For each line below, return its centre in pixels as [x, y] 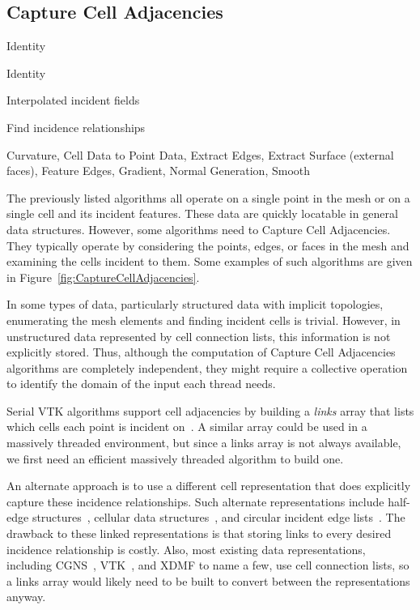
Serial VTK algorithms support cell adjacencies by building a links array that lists [210, 410]
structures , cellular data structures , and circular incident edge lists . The [218, 517]
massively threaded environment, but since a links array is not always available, [204, 443]
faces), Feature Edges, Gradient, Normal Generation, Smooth [159, 171]
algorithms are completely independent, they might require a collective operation [207, 367]
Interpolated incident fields [73, 100]
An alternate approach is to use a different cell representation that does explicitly [209, 486]
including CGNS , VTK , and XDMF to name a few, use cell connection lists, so [208, 565]
